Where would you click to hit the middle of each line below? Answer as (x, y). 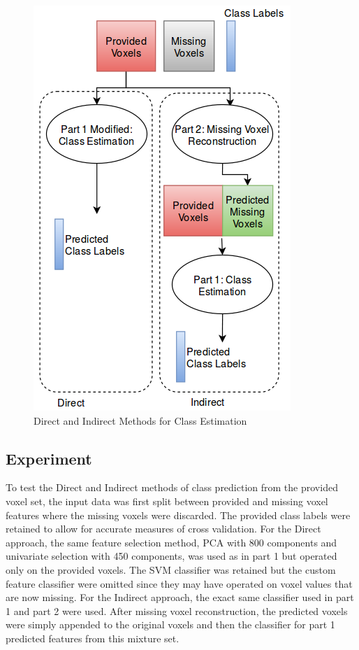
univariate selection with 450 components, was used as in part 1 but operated (171, 556)
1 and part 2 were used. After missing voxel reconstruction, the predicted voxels (177, 610)
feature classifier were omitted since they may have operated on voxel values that (179, 583)
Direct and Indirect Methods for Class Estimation (140, 420)
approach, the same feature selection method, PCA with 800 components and (171, 542)
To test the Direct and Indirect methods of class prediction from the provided (172, 487)
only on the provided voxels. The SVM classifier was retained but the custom (171, 569)
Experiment (49, 458)
